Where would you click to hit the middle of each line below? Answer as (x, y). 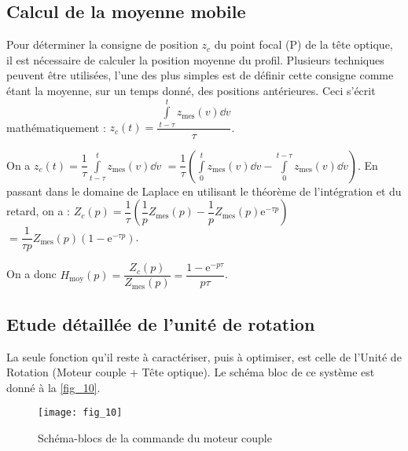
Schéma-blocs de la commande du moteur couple (155, 438)
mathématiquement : (56, 127)
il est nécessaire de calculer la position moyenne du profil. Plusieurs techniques (195, 59)
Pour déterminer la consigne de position (102, 44)
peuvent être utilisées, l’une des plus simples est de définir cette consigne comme (200, 75)
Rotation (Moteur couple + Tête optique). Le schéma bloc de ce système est (191, 372)
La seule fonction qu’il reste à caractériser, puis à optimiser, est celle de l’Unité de (204, 356)
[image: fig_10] (80, 413)
